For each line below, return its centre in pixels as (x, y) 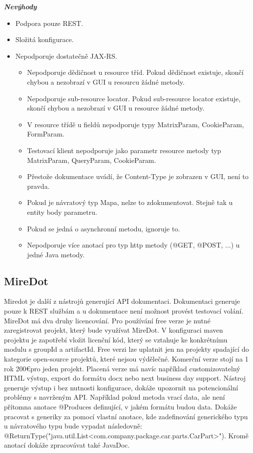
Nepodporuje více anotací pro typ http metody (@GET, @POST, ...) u (133, 245)
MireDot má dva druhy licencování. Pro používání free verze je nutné (107, 320)
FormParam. (46, 134)
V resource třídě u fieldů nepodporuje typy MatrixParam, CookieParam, (136, 124)
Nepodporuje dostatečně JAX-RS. (66, 56)
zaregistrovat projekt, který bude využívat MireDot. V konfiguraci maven (114, 330)
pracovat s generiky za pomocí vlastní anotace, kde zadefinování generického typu (126, 416)
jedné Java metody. (56, 254)
